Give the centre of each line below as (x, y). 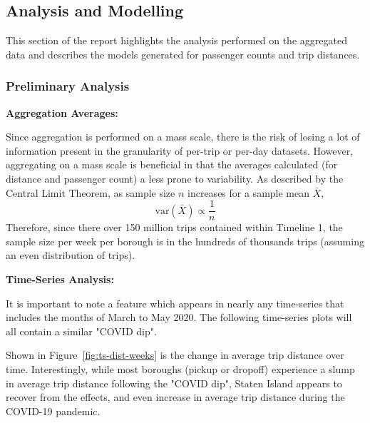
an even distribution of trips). (71, 255)
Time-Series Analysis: (60, 279)
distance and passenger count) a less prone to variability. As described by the (175, 178)
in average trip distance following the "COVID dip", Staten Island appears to (174, 383)
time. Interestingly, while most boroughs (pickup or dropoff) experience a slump (180, 368)
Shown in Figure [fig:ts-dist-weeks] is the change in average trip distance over (175, 355)
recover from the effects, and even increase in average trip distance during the (175, 397)
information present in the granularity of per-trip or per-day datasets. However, (180, 150)
